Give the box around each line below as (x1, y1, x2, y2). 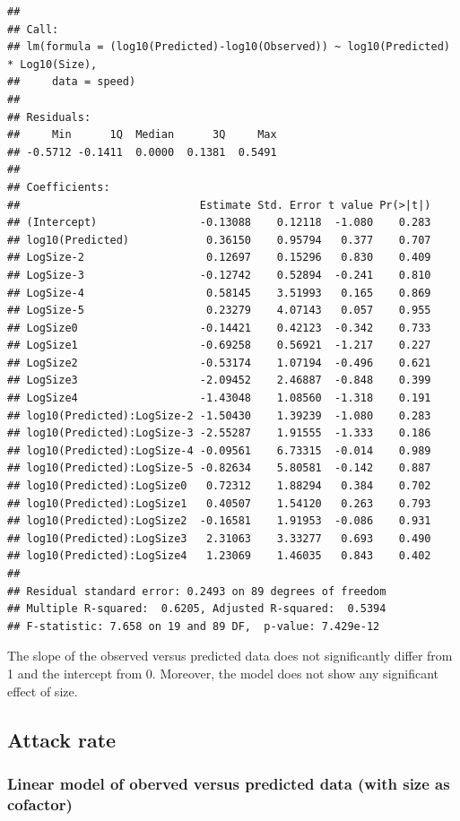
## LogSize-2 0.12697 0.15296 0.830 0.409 (7, 251, 431, 264)
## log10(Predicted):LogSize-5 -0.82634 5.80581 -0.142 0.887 (7, 462, 431, 475)
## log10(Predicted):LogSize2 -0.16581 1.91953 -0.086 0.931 (7, 514, 431, 528)
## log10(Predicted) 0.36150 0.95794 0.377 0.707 (7, 233, 431, 246)
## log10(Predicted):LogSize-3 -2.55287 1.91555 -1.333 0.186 (7, 427, 431, 440)
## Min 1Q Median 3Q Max (7, 128, 277, 142)
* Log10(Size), (7, 57, 98, 71)
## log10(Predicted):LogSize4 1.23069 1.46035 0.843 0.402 (7, 549, 431, 563)
